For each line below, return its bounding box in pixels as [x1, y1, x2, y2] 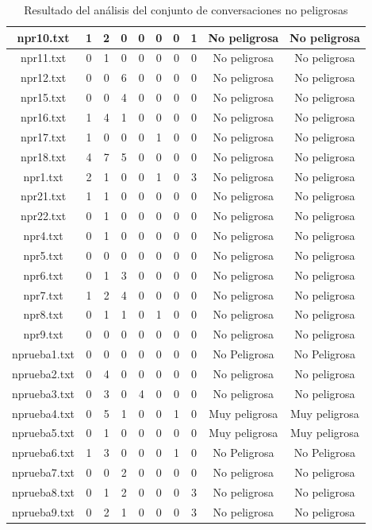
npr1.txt [23, 168, 63, 184]
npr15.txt [20, 89, 67, 106]
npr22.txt [20, 207, 67, 224]
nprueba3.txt [12, 385, 75, 401]
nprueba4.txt [12, 404, 75, 421]
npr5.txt [23, 246, 63, 263]
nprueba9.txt [12, 503, 75, 520]
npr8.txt [23, 306, 63, 323]
